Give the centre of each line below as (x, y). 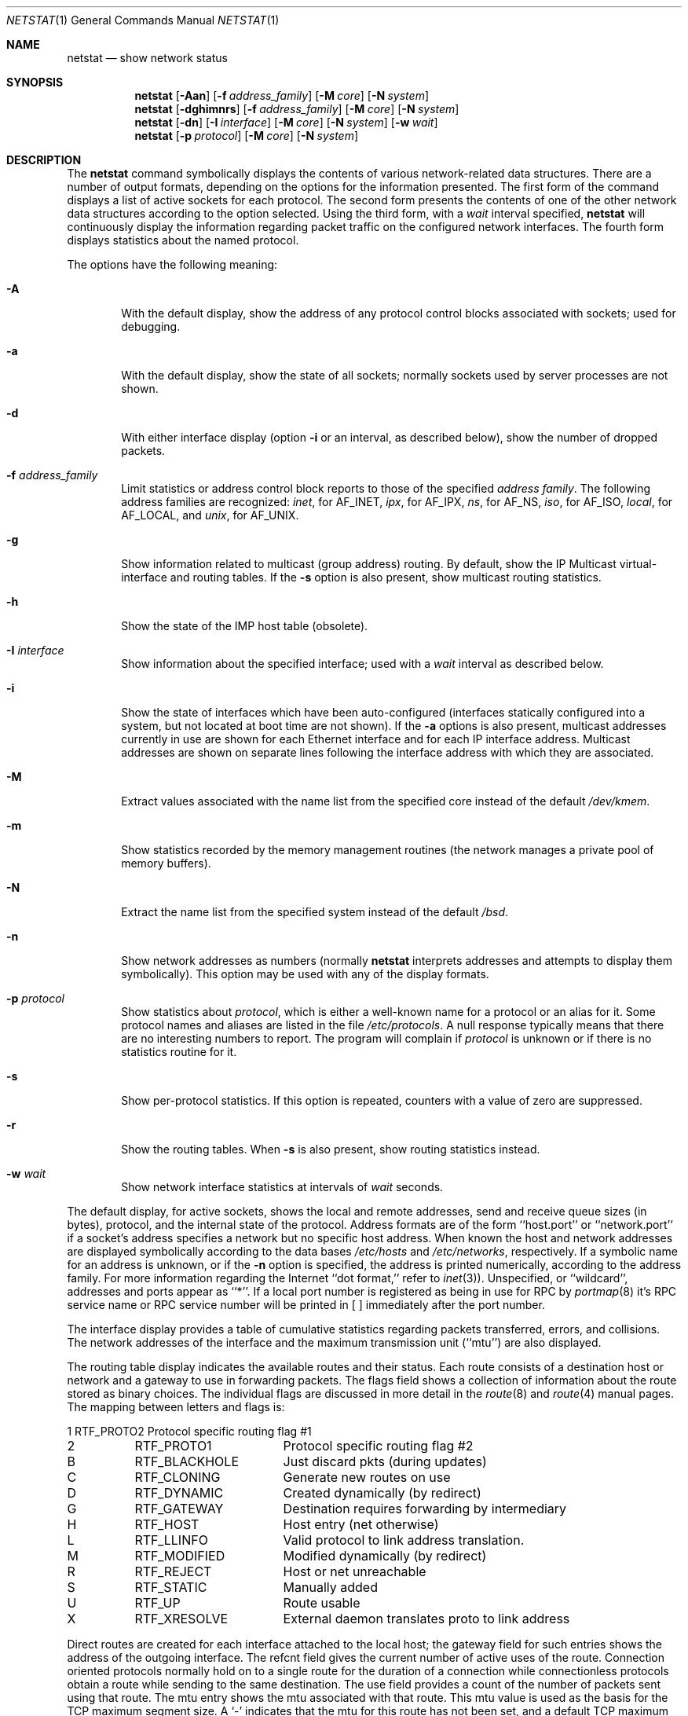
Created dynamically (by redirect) (382, 1493)
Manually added (330, 1587)
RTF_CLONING (177, 1477)
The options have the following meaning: (172, 264)
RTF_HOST (167, 1524)
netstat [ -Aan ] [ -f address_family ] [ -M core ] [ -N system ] (282, 95)
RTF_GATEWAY (179, 1509)
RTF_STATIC (171, 1587)
